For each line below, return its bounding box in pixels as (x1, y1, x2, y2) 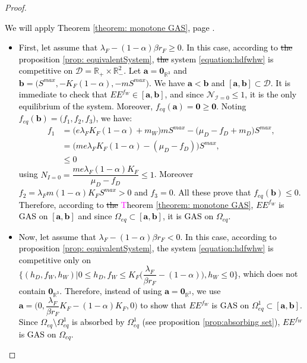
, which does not (238, 267, 298, 280)
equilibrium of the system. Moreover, (18, 100, 153, 112)
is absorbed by (72, 315, 125, 328)
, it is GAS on (162, 210, 214, 222)
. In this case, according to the (181, 41, 293, 53)
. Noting (216, 100, 246, 112)
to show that (140, 299, 186, 311)
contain (18, 284, 46, 296)
